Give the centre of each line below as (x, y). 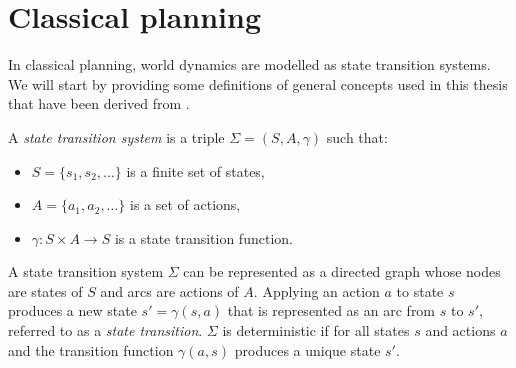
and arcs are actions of (169, 290)
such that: (357, 136)
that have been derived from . (99, 103)
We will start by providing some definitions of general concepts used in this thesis (258, 83)
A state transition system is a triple (116, 136)
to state (420, 290)
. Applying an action (316, 290)
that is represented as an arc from (331, 310)
